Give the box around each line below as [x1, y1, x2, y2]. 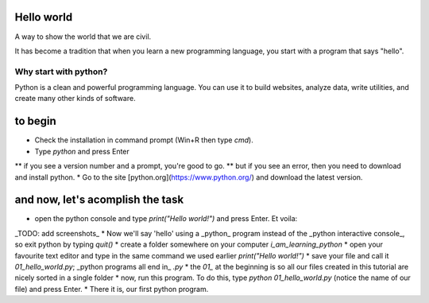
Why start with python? [14, 66, 108, 77]
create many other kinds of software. [14, 94, 136, 103]
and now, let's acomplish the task [14, 193, 184, 207]
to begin [14, 115, 57, 128]
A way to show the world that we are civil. [14, 32, 152, 41]
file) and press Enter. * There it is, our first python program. [14, 284, 209, 293]
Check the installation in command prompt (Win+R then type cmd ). [34, 135, 253, 145]
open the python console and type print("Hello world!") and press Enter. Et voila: [34, 214, 298, 223]
